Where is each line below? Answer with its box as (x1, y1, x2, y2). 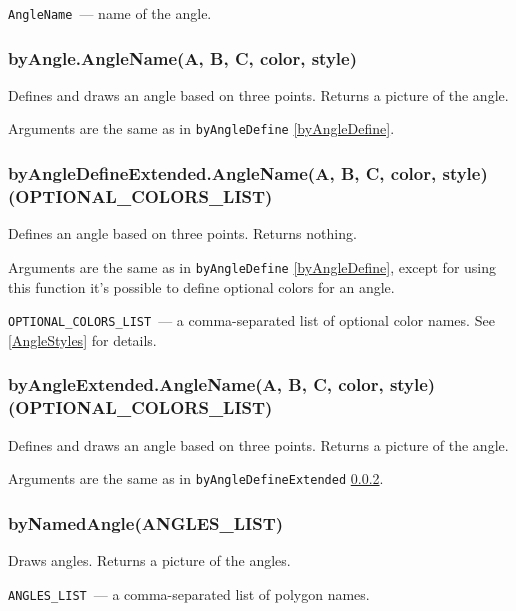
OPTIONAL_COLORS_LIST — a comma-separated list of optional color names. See (8, 310, 495, 331)
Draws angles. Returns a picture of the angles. (8, 549, 291, 570)
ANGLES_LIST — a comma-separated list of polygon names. (8, 583, 370, 604)
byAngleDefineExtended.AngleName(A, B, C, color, (8, 161, 437, 186)
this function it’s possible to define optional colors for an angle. (8, 276, 395, 297)
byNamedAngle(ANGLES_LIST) (8, 510, 284, 535)
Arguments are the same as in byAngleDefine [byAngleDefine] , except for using (8, 256, 497, 277)
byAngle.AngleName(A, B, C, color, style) (8, 45, 357, 70)
